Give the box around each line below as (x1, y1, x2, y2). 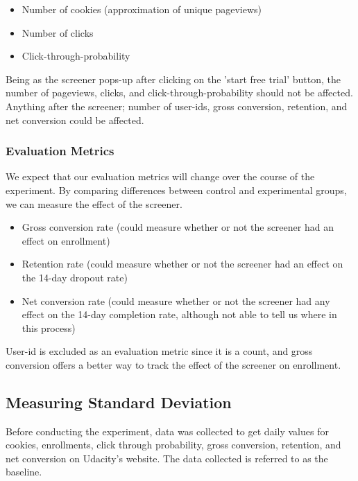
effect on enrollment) (22, 233, 110, 247)
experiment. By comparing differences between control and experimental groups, (6, 182, 347, 197)
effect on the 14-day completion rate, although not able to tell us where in (22, 307, 337, 322)
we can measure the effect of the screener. (6, 196, 182, 211)
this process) (22, 320, 76, 335)
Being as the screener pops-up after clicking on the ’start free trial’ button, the (6, 71, 341, 86)
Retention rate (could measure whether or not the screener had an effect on (22, 256, 343, 271)
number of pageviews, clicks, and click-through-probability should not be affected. (6, 85, 353, 100)
